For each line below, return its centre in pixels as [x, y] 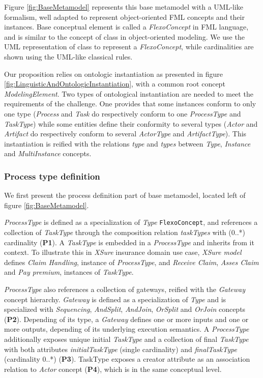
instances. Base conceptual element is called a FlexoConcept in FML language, [126, 27]
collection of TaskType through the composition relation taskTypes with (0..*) [125, 232]
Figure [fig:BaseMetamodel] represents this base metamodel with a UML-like [124, 7]
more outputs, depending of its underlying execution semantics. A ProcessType [127, 329]
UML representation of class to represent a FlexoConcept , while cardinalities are [129, 47]
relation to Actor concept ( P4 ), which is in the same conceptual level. [113, 369]
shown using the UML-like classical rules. [68, 56]
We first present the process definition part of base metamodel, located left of [125, 195]
